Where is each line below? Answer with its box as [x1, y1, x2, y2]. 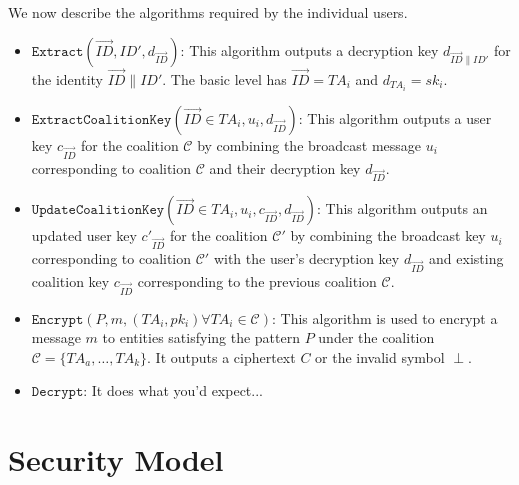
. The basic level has [162, 68, 287, 89]
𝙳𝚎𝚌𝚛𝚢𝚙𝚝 [31, 385, 84, 400]
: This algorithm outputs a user [298, 107, 492, 128]
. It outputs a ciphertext [147, 346, 296, 367]
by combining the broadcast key [290, 225, 486, 246]
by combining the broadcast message [197, 134, 422, 155]
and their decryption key [209, 157, 361, 178]
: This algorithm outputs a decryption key [180, 39, 439, 60]
